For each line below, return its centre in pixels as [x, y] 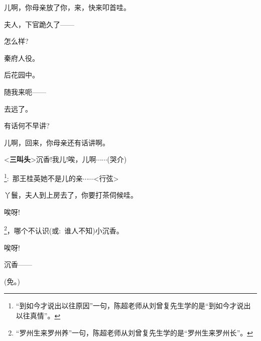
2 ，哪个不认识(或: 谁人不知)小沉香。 [64, 230]
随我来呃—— [25, 91]
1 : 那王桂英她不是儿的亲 [43, 177]
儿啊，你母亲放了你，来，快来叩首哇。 [67, 7]
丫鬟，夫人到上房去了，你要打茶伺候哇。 [71, 195]
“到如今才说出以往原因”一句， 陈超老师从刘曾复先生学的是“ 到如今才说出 [133, 306]
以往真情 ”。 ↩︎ [38, 315]
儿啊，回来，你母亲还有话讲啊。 [57, 142]
